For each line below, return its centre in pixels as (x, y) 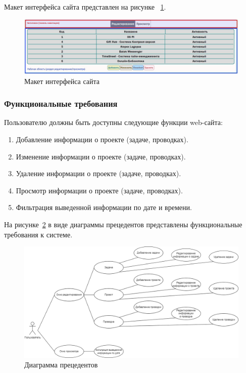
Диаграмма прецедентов (61, 365)
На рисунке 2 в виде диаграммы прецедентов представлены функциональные (123, 224)
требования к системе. (38, 234)
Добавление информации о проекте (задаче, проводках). (102, 139)
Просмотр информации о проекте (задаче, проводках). (99, 190)
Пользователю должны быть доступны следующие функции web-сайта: (113, 122)
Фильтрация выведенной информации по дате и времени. (104, 207)
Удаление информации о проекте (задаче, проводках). (99, 173)
